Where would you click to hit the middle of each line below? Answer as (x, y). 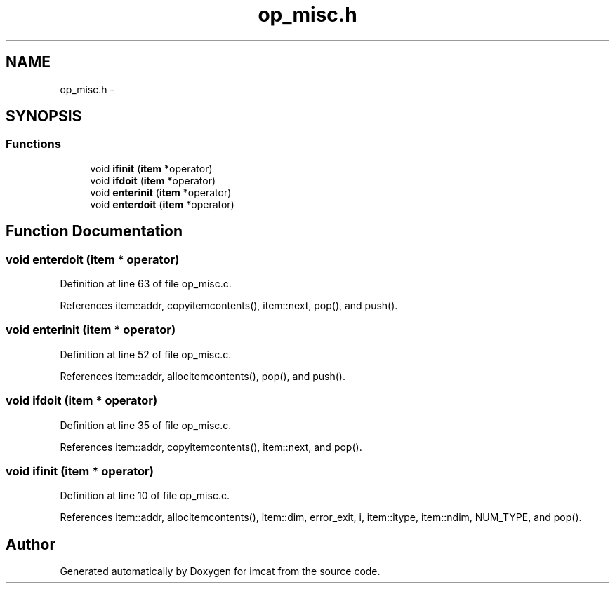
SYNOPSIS (44, 116)
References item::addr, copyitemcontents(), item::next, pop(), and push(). (229, 306)
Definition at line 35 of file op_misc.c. (146, 425)
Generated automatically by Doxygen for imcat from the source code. (220, 571)
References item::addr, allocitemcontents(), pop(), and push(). (203, 376)
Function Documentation (94, 231)
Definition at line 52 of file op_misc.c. (146, 354)
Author (31, 544)
